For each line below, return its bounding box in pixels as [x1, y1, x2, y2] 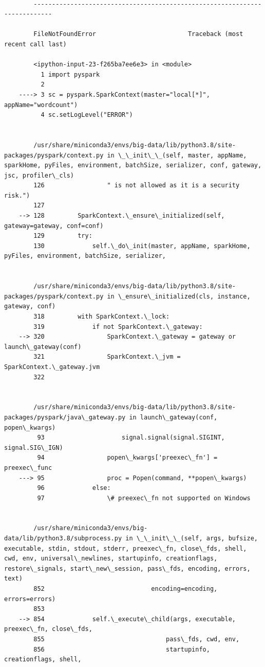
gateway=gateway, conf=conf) [4, 222, 104, 230]
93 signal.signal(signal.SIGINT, [37, 434, 225, 442]
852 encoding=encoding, [33, 585, 218, 593]
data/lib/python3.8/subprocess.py [4, 535, 122, 542]
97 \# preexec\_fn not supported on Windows [37, 494, 251, 502]
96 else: [37, 484, 111, 492]
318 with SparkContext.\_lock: [33, 313, 170, 320]
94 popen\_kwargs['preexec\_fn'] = [37, 454, 218, 462]
